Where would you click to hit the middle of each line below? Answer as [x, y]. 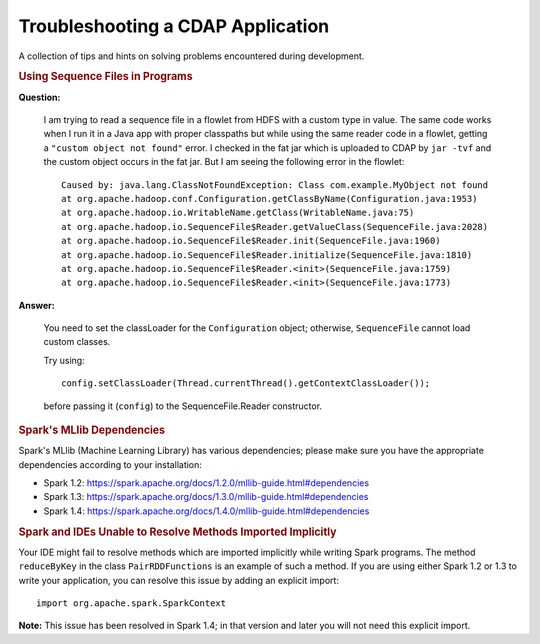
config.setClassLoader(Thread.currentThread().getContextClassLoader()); [246, 383]
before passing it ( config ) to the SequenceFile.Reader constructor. [183, 406]
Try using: [64, 360]
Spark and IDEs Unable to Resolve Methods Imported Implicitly [177, 532]
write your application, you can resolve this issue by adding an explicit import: [179, 580]
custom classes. [77, 342]
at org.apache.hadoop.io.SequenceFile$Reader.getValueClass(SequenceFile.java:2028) [275, 226]
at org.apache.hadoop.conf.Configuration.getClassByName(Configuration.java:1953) [269, 198]
